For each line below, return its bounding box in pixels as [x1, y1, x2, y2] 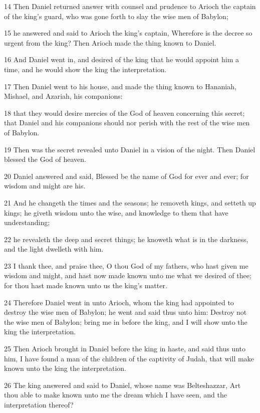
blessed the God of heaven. [4, 154, 86, 164]
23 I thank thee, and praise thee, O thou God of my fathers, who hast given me [4, 260, 248, 271]
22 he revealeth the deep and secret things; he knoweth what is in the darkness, [4, 234, 248, 244]
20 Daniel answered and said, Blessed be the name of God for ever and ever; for [4, 170, 249, 181]
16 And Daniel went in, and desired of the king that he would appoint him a [4, 54, 239, 65]
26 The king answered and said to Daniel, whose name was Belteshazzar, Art [4, 379, 241, 390]
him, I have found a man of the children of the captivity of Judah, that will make [4, 353, 254, 363]
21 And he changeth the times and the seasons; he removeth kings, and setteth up [4, 197, 256, 208]
